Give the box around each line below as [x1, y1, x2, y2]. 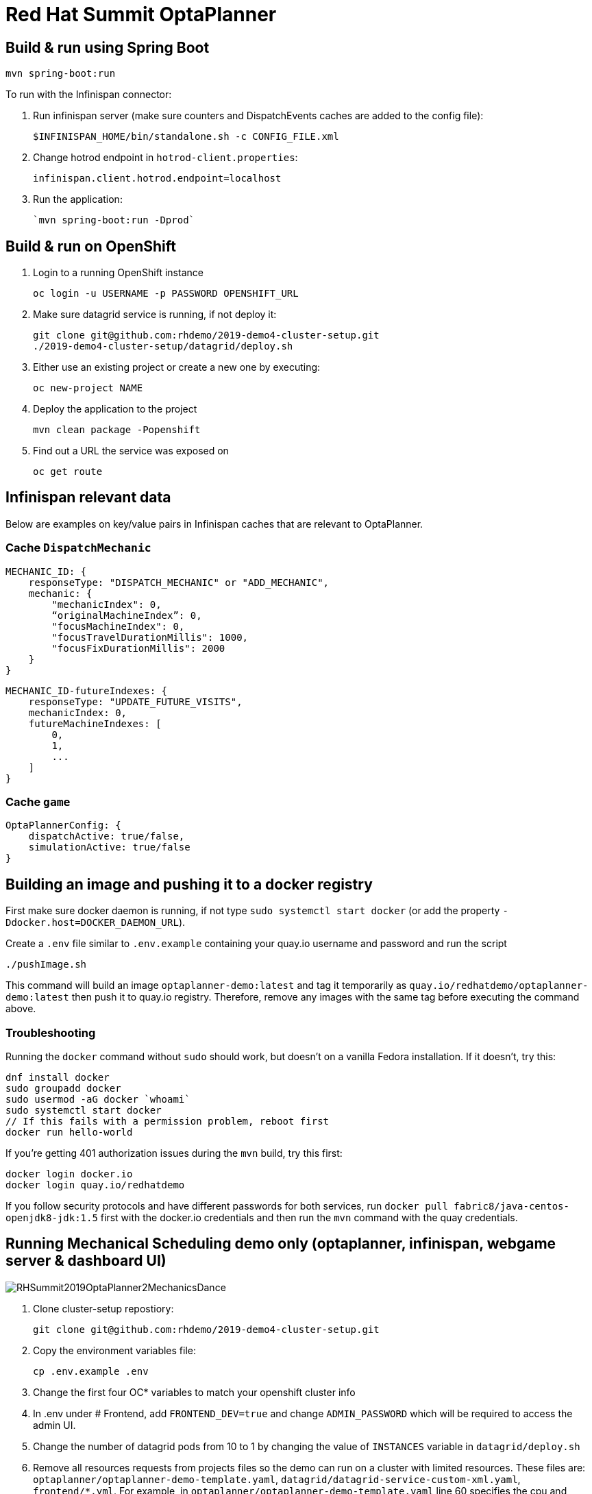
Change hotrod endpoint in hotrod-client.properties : [33, 151, 298, 164]
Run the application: [33, 193, 123, 206]
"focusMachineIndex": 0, [51, 620, 185, 632]
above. [5, 1003, 36, 1015]
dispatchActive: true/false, [28, 831, 185, 842]
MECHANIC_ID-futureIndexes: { [5, 685, 168, 696]
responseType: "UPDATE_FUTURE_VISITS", [28, 696, 243, 707]
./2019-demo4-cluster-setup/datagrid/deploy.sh [33, 341, 293, 352]
